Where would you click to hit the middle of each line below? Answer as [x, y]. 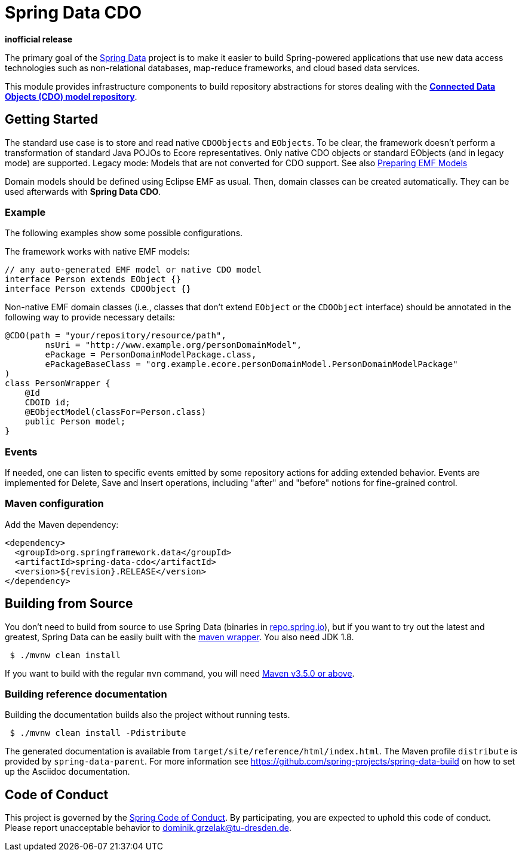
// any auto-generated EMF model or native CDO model [133, 270]
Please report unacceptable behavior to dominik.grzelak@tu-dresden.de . [148, 828]
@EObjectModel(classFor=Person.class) [116, 412]
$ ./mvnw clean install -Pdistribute [98, 733]
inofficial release [39, 39]
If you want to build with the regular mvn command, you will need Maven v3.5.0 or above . [180, 673]
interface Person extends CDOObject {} [98, 289]
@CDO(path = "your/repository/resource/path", [116, 336]
